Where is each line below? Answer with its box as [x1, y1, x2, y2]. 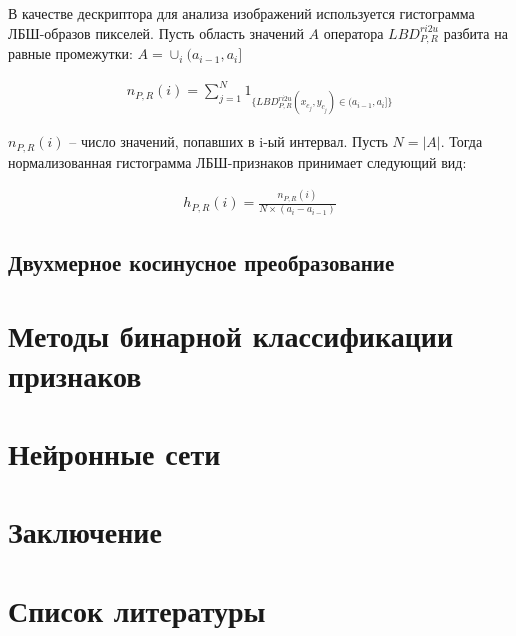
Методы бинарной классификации [8, 315, 454, 356]
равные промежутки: [8, 43, 133, 64]
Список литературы [8, 589, 266, 630]
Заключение [8, 511, 162, 552]
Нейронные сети [8, 432, 221, 473]
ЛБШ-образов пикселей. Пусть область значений [8, 22, 304, 43]
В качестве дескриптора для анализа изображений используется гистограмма [8, 3, 475, 23]
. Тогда [440, 131, 483, 152]
